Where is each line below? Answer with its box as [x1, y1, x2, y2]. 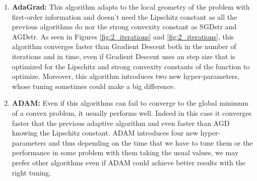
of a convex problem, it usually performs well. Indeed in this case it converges [12, 107, 252, 118]
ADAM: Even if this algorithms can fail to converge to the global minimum [12, 98, 249, 108]
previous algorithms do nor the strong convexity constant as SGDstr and [12, 21, 237, 32]
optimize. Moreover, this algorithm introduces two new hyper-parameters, [12, 71, 240, 81]
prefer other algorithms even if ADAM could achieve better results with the [12, 157, 245, 167]
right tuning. [12, 167, 51, 177]
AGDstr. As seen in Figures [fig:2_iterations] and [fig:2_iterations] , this [12, 31, 234, 41]
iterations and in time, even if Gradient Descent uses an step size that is [12, 51, 235, 61]
